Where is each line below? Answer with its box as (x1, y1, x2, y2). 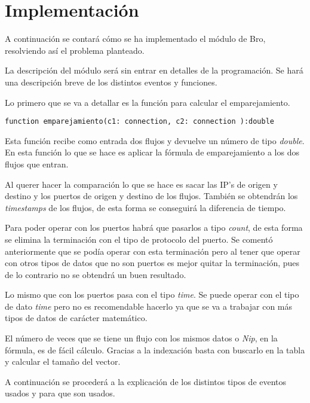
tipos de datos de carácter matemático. (5, 312, 148, 324)
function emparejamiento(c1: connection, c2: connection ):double (5, 117, 275, 126)
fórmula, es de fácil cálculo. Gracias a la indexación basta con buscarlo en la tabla (5, 343, 305, 356)
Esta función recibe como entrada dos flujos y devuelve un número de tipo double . (5, 134, 305, 146)
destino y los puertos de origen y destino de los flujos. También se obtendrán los (5, 190, 298, 202)
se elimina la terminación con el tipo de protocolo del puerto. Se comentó (5, 233, 273, 245)
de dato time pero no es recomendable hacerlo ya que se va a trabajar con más (5, 300, 293, 312)
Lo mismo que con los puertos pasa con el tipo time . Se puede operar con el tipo (5, 288, 299, 301)
